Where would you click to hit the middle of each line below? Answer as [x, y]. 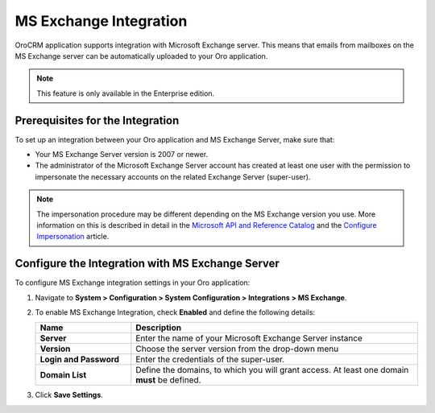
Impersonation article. [73, 237]
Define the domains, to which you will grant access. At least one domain [272, 370]
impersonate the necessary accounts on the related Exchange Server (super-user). [173, 176]
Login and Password [80, 360]
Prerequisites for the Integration [97, 120]
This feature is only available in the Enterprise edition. [126, 93]
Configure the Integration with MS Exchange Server [147, 264]
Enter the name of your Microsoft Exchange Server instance [249, 338]
